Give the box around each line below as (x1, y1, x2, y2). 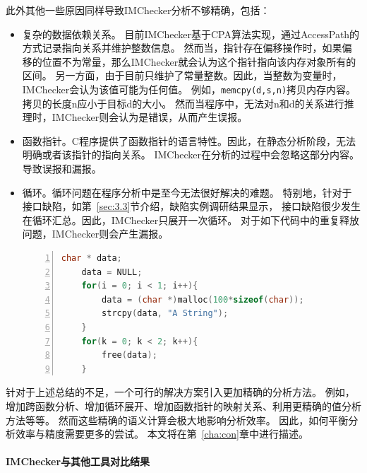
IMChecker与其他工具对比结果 (6, 454, 150, 469)
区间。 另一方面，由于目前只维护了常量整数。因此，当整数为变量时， (22, 68, 342, 83)
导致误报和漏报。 (22, 161, 102, 175)
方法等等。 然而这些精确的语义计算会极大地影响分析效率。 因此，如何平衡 (6, 412, 349, 427)
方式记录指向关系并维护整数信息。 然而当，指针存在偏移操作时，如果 (22, 40, 342, 55)
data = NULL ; (81, 267, 143, 277)
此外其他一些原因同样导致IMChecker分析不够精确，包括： (6, 3, 270, 17)
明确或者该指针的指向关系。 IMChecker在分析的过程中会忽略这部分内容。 (22, 147, 359, 162)
